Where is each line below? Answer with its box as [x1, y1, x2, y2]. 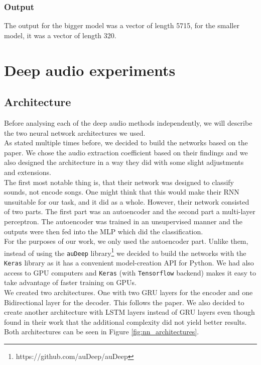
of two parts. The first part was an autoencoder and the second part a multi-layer [4, 206, 255, 217]
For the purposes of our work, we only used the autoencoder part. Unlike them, [4, 236, 248, 246]
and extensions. [4, 166, 51, 177]
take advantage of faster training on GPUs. [4, 277, 137, 288]
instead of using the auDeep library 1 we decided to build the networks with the [4, 246, 246, 258]
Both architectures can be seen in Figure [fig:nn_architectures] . [4, 326, 199, 337]
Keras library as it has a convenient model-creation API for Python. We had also [4, 257, 254, 268]
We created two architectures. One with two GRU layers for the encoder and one [4, 287, 253, 297]
